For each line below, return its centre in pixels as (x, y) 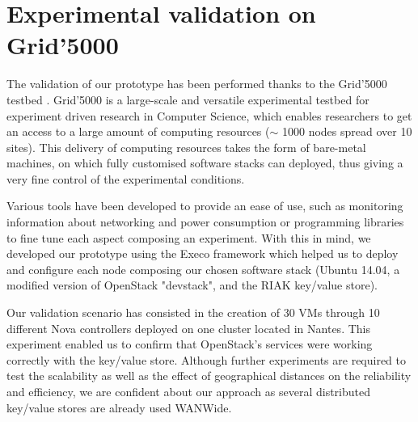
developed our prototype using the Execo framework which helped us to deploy (203, 253)
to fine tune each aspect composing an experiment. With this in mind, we (189, 237)
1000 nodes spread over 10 (347, 131)
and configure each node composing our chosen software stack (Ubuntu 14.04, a (203, 269)
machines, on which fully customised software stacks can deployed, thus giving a (205, 163)
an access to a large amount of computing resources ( (138, 131)
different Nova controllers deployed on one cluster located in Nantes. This (188, 328)
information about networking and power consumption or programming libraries (205, 222)
